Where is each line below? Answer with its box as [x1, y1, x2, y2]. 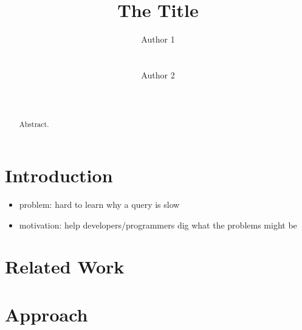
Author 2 [141, 68, 175, 81]
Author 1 [141, 33, 175, 46]
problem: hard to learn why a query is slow [19, 198, 180, 211]
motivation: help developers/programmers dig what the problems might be [19, 218, 297, 231]
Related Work [5, 254, 125, 279]
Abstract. [19, 119, 49, 129]
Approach [5, 301, 88, 326]
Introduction [5, 163, 113, 188]
